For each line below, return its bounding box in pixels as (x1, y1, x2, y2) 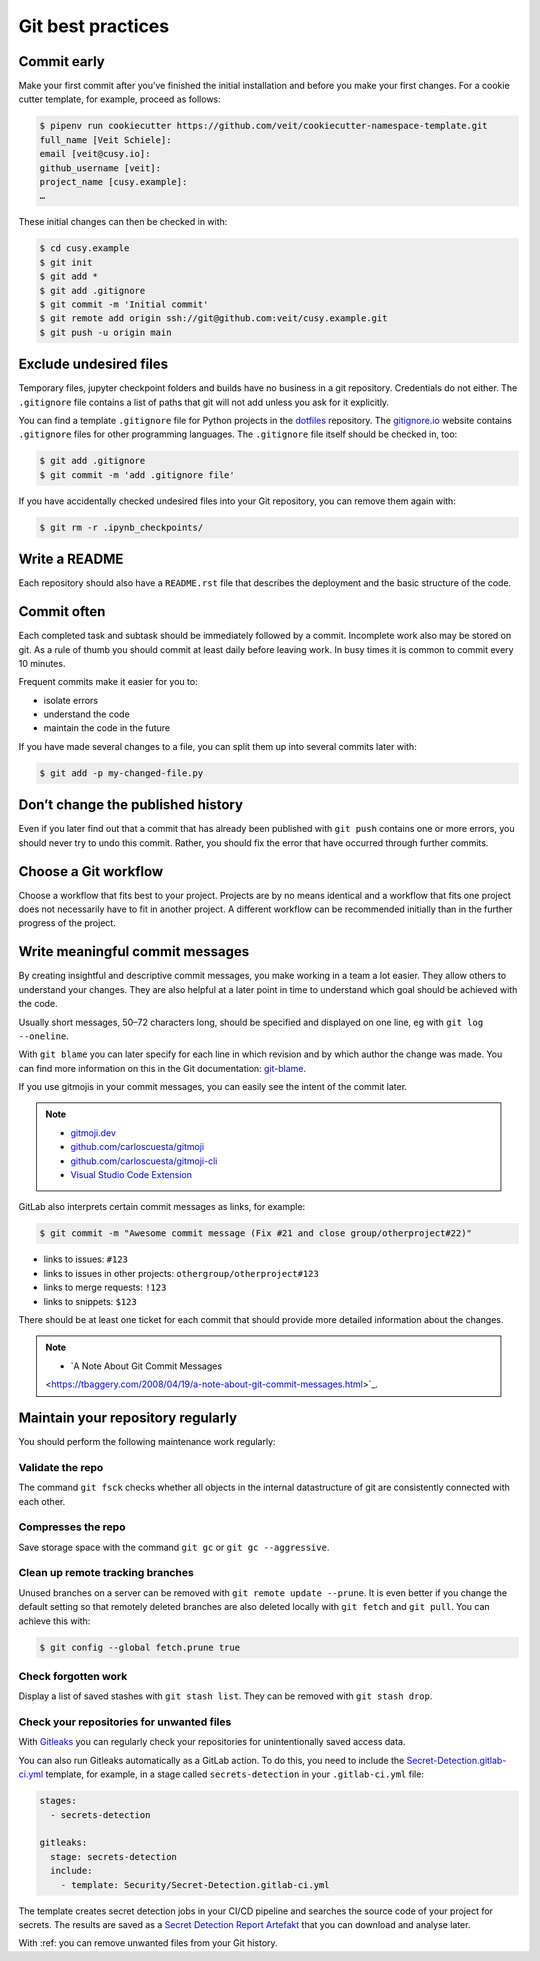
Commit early (18, 53, 105, 70)
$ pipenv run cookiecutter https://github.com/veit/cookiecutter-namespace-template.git (39, 120, 489, 132)
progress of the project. (18, 917, 117, 929)
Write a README (18, 551, 124, 568)
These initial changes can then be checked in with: (18, 216, 228, 228)
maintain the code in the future (43, 722, 170, 734)
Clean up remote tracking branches (18, 1566, 194, 1580)
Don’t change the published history (18, 796, 244, 814)
